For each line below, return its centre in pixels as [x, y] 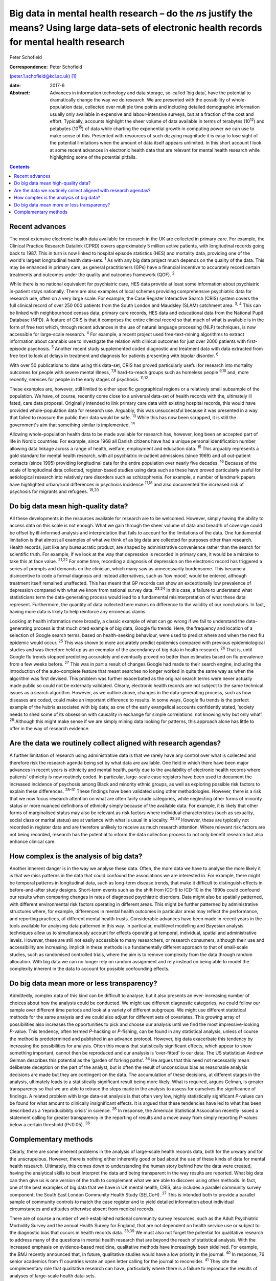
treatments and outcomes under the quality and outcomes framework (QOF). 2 [92, 274]
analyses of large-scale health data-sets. [53, 1275]
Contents [20, 167]
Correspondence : [29, 67]
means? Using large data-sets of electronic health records [136, 28]
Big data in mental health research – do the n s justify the [131, 13]
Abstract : [20, 93]
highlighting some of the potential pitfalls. [93, 157]
